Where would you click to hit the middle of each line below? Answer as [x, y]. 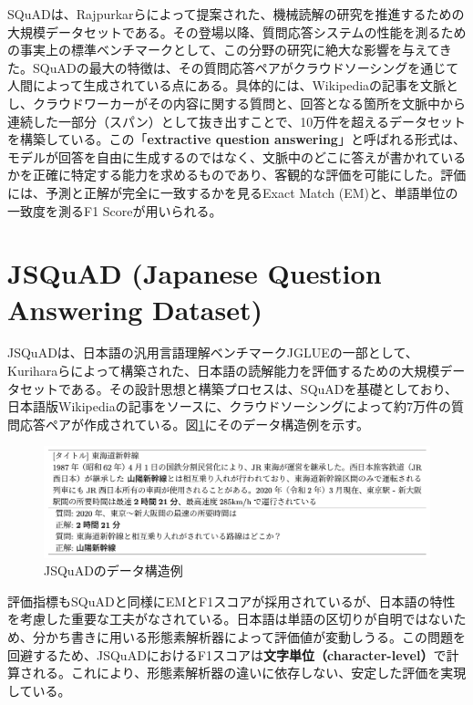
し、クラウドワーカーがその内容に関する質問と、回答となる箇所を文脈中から [237, 103]
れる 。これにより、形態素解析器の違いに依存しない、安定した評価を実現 [249, 673]
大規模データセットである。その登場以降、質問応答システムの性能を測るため [237, 31]
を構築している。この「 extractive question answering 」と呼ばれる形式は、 [236, 139]
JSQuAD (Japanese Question [195, 273]
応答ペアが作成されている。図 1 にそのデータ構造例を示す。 [194, 424]
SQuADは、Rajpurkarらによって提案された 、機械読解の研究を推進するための [236, 14]
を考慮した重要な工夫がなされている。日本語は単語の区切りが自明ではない [231, 619]
